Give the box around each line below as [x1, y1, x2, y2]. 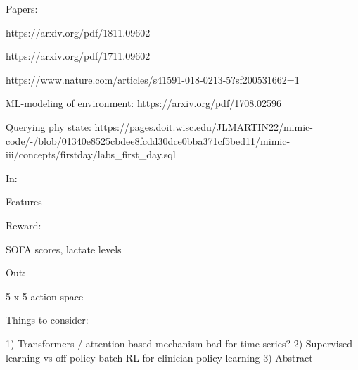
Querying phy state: [6, 119, 91, 134]
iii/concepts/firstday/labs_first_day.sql [6, 147, 176, 162]
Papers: [6, 1, 38, 15]
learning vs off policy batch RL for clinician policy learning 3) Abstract [6, 350, 313, 364]
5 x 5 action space [6, 288, 84, 303]
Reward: [6, 217, 41, 232]
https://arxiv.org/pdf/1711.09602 [6, 49, 151, 63]
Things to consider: [6, 312, 89, 327]
